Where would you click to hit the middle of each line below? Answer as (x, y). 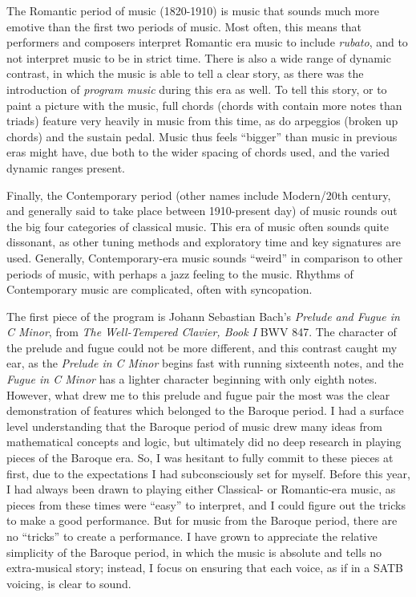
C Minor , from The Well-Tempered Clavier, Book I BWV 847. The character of (202, 332)
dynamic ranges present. (66, 167)
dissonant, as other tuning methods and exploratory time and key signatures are (204, 242)
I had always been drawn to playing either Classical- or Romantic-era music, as (201, 489)
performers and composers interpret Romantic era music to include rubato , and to (207, 42)
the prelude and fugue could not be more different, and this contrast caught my (202, 347)
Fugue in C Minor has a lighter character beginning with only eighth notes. (192, 379)
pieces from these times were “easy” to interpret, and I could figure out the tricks (206, 504)
